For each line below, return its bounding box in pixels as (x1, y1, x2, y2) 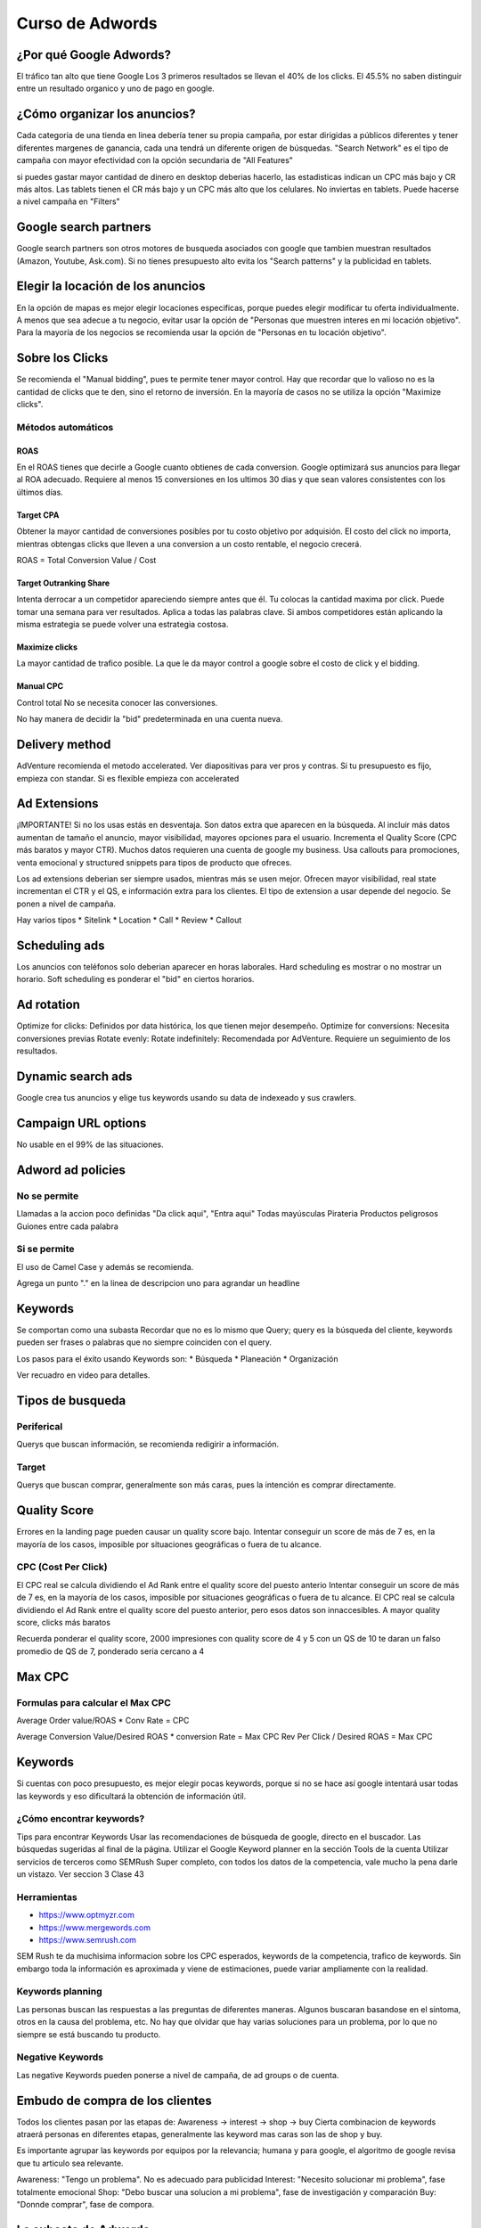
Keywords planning (16, 1986, 102, 1998)
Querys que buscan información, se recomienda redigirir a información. (16, 1439, 280, 1450)
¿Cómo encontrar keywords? (16, 1813, 145, 1825)
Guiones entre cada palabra (16, 1221, 119, 1232)
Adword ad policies (16, 1162, 126, 1177)
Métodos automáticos (16, 421, 114, 433)
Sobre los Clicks (16, 350, 109, 365)
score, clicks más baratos (16, 1618, 111, 1628)
